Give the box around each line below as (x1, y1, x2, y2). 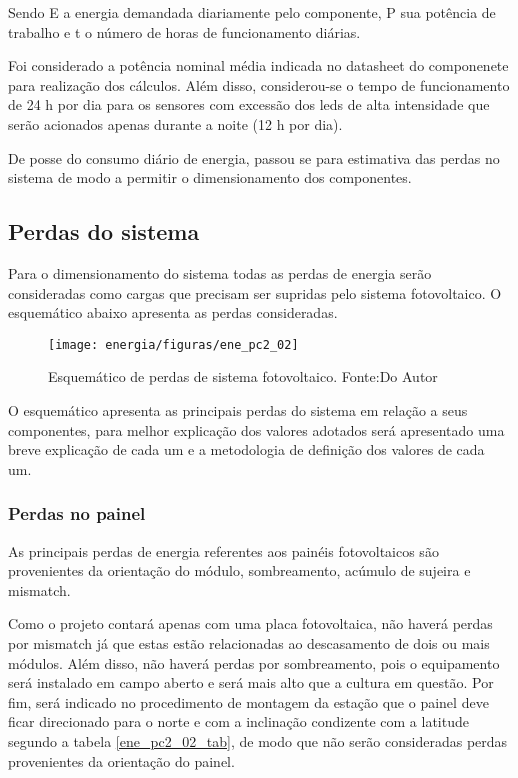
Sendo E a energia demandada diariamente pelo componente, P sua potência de (8, 2, 496, 22)
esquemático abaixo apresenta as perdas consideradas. (8, 302, 338, 323)
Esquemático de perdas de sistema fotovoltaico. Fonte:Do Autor (48, 366, 438, 387)
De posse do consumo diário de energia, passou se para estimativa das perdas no (8, 147, 500, 168)
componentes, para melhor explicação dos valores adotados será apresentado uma (8, 419, 505, 440)
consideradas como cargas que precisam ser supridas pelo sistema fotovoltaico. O (8, 282, 502, 303)
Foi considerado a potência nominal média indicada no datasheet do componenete (8, 55, 509, 76)
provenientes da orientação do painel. (8, 750, 235, 771)
